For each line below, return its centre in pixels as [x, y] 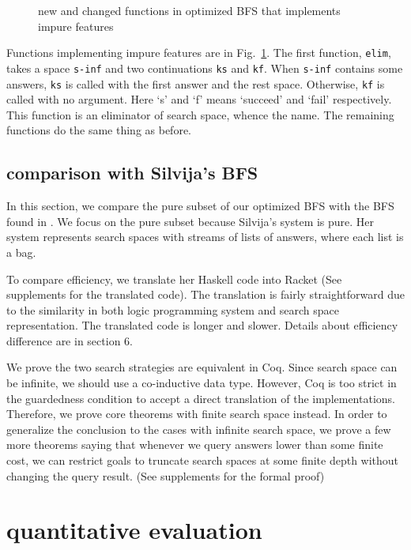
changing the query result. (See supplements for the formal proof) [166, 475]
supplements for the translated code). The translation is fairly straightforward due [205, 294]
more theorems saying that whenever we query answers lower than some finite [195, 445]
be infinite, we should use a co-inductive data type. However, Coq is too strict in [202, 383]
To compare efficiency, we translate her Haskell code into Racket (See [174, 279]
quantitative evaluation [134, 530]
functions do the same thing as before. [99, 130]
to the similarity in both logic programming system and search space [173, 309]
